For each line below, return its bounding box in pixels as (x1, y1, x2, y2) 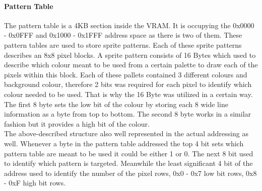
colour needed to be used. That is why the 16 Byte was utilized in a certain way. (4, 88, 253, 99)
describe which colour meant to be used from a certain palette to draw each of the (4, 59, 258, 70)
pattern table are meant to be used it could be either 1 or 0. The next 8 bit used (4, 148, 253, 158)
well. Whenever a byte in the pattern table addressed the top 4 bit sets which (4, 138, 244, 148)
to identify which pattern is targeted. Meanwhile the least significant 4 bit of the (4, 158, 253, 168)
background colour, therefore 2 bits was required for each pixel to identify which (4, 79, 252, 89)
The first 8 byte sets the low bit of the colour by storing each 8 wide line (4, 99, 228, 109)
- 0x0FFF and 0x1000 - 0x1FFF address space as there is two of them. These (4, 30, 242, 40)
